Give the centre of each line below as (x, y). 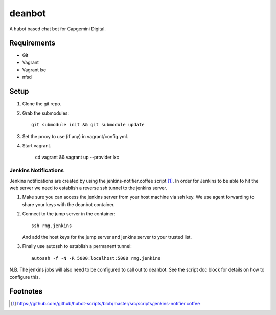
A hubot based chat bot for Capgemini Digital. (57, 29)
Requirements (32, 43)
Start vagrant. (37, 146)
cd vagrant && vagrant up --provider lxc (77, 157)
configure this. (25, 277)
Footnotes (26, 291)
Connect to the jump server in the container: (69, 214)
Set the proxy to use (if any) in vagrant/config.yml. (75, 136)
